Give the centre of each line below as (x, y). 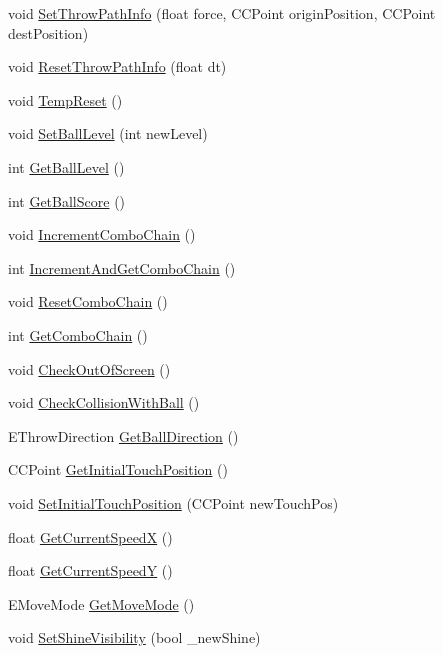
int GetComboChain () (78, 334)
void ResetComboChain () (88, 301)
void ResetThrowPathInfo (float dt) (117, 66)
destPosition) (48, 32)
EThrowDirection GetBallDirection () (123, 435)
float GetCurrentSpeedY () (90, 570)
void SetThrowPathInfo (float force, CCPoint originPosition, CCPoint (222, 13)
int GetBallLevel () (66, 166)
